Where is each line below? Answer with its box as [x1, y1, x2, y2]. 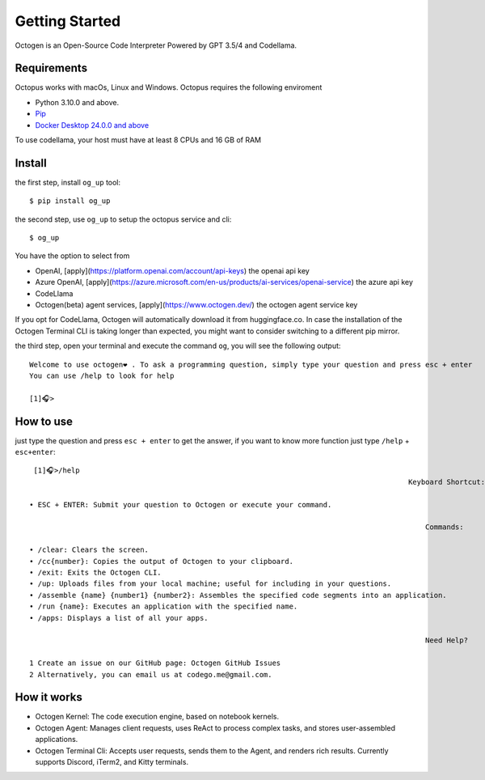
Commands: [424, 523, 464, 532]
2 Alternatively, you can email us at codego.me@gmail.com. [29, 670, 272, 679]
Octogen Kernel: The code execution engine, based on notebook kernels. [35, 712, 280, 722]
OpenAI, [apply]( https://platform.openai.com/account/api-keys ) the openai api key [35, 265, 310, 275]
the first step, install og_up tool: [15, 177, 121, 187]
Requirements [15, 61, 88, 75]
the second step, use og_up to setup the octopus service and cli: [15, 214, 232, 224]
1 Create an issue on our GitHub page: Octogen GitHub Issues [29, 659, 281, 668]
